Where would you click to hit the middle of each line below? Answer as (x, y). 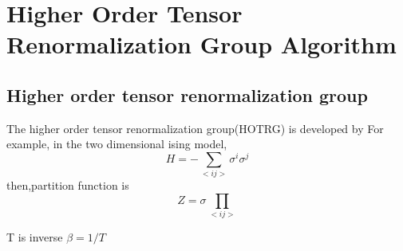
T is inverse (35, 237)
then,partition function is (68, 185)
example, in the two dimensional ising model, (117, 144)
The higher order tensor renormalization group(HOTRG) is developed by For (195, 128)
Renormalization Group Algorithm (201, 44)
